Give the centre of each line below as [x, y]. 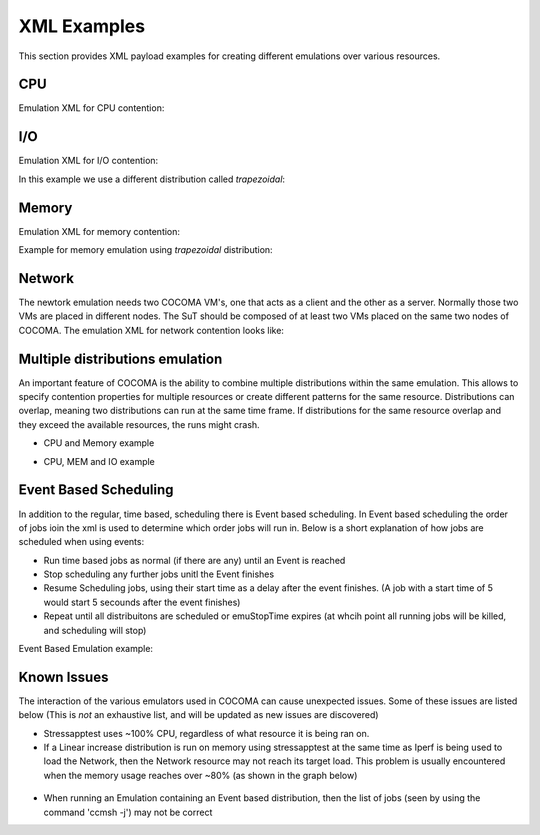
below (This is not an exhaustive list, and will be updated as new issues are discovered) [198, 715]
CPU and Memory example [99, 443]
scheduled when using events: [81, 542]
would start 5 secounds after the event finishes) [142, 602]
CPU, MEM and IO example [99, 461]
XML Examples [81, 26]
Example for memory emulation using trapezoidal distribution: [146, 250]
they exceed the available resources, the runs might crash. [139, 424]
